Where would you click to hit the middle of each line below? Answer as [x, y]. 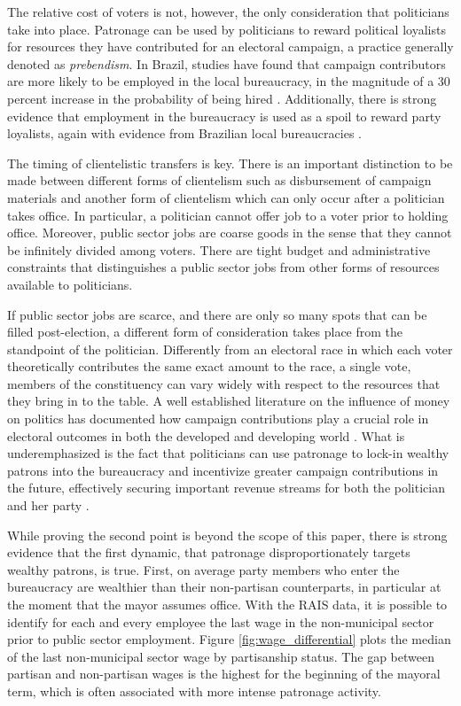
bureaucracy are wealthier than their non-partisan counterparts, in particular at [224, 587]
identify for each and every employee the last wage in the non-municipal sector [221, 621]
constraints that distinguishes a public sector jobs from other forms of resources [223, 267]
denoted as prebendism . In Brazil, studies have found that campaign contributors [227, 63]
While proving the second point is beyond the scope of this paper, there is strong [227, 535]
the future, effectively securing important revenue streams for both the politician [226, 488]
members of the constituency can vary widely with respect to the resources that [224, 383]
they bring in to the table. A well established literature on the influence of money [229, 401]
